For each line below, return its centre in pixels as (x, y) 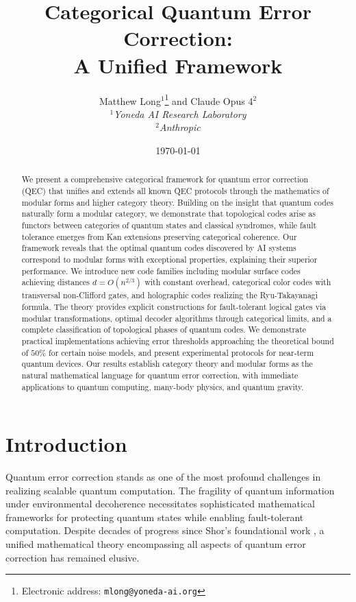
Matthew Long (130, 100)
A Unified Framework (178, 65)
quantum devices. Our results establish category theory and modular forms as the (167, 364)
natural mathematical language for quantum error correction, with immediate (160, 375)
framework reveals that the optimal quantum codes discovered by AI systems (159, 248)
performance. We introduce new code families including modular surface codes (161, 270)
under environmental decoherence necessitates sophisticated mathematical (160, 504)
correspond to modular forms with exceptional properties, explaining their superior (169, 259)
